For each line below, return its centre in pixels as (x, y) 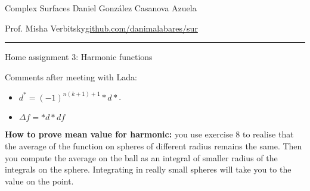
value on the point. (39, 181)
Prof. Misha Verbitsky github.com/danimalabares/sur (101, 28)
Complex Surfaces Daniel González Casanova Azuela (101, 8)
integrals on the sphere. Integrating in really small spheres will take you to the (148, 169)
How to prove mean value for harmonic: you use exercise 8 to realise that (149, 134)
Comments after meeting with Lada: (71, 76)
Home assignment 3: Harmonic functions (79, 57)
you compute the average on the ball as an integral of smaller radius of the (141, 157)
